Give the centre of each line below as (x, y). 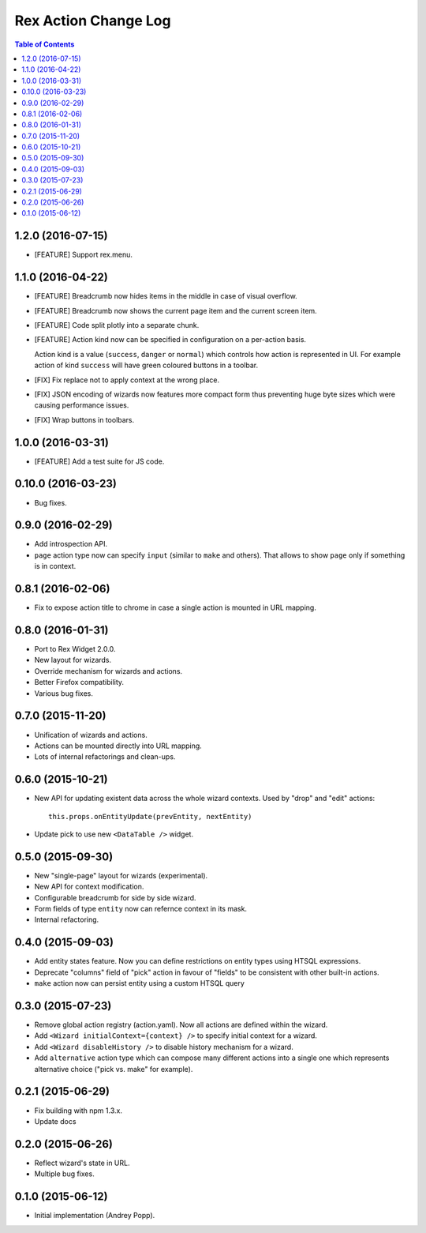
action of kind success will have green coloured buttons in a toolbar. (146, 365)
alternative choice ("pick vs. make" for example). (114, 1069)
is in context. (55, 566)
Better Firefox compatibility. (79, 682)
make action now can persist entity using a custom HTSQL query (139, 983)
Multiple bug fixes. (64, 1174)
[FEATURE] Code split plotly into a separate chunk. (117, 325)
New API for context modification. (89, 887)
